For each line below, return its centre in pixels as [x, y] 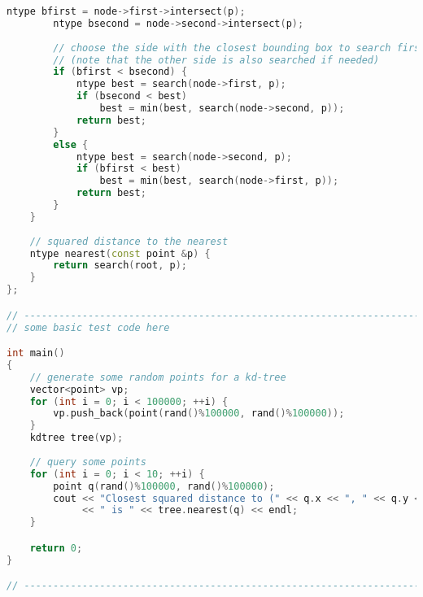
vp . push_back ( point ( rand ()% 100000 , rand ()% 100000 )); [199, 414]
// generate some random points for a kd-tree [158, 377]
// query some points [88, 462]
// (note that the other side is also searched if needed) [216, 60]
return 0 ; [56, 548]
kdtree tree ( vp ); [76, 438]
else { [71, 144]
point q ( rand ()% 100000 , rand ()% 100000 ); [164, 486]
